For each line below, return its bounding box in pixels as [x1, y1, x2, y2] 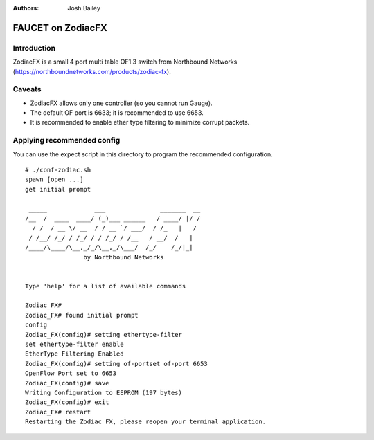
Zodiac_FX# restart [25, 408, 91, 416]
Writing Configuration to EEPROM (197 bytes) [25, 388, 183, 396]
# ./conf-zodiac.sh [25, 166, 91, 174]
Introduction [12, 43, 55, 53]
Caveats [12, 84, 42, 94]
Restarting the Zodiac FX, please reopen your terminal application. [25, 418, 267, 425]
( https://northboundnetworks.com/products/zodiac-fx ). [12, 67, 171, 75]
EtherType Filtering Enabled [25, 350, 124, 358]
